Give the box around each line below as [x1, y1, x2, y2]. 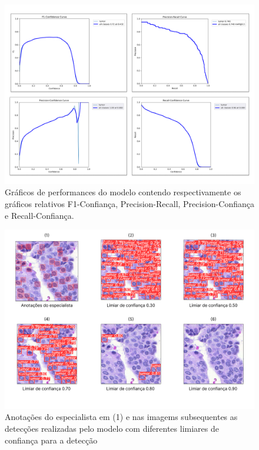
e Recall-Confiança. [5, 209, 74, 221]
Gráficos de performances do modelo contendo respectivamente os [5, 186, 241, 198]
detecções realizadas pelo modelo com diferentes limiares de [5, 422, 219, 435]
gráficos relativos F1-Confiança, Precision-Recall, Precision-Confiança [5, 197, 254, 209]
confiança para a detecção [5, 434, 98, 446]
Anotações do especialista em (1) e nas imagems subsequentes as [5, 411, 238, 423]
